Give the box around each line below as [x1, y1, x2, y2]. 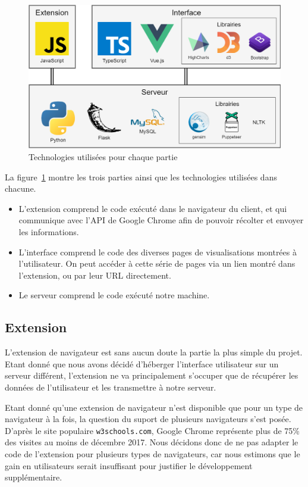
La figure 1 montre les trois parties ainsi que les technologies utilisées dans [5, 170, 277, 183]
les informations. [18, 225, 79, 238]
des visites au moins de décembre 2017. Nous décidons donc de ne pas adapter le [5, 436, 298, 448]
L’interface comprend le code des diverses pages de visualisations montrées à [18, 245, 297, 258]
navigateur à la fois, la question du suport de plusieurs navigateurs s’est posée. [5, 413, 291, 425]
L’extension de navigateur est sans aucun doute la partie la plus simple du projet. [5, 346, 303, 358]
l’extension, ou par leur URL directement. [18, 269, 171, 281]
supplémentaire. [5, 471, 62, 483]
